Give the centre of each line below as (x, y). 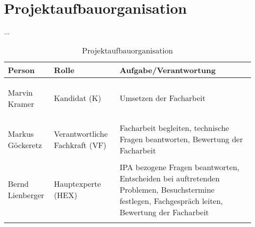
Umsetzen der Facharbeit (162, 98)
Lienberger (26, 195)
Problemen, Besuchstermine (167, 189)
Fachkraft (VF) (80, 145)
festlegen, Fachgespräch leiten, (171, 201)
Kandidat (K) (78, 98)
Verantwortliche (81, 133)
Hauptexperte (77, 184)
